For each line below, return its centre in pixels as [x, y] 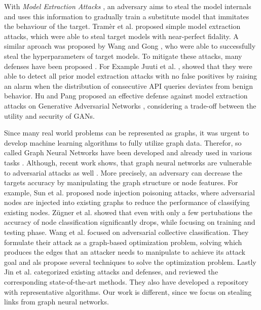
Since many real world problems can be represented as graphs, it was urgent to [127, 133]
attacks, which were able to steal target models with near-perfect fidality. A [121, 36]
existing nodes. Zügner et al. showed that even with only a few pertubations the [128, 212]
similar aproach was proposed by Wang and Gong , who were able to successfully [130, 46]
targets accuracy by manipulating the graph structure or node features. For [121, 182]
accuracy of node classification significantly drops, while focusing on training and [130, 222]
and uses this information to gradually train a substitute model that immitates [127, 16]
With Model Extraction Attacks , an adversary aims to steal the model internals [128, 6]
